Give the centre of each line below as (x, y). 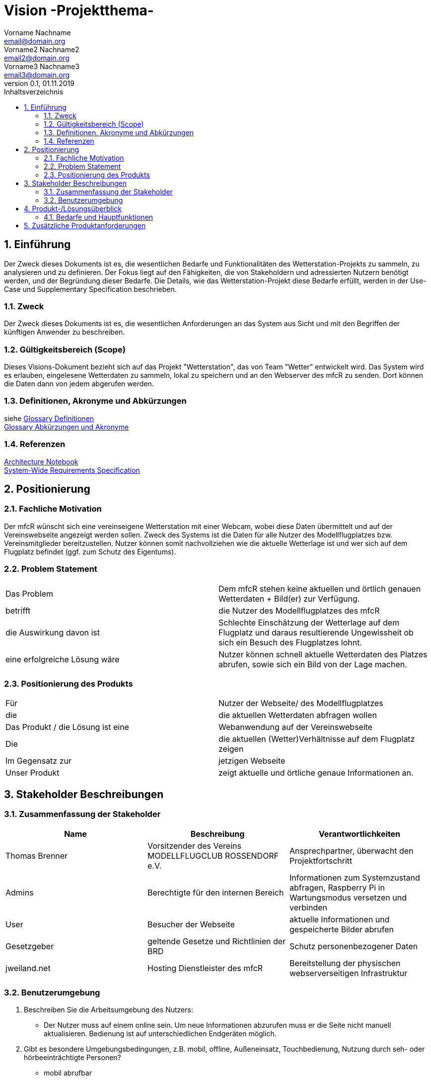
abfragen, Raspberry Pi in (337, 887)
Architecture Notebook (41, 461)
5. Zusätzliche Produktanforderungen (85, 225)
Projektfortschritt (321, 860)
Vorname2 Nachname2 (42, 49)
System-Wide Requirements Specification (72, 470)
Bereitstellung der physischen (345, 963)
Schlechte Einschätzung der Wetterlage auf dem (309, 622)
